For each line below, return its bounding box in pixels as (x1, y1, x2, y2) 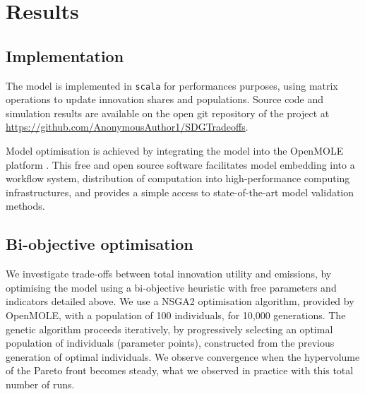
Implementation (6, 44, 124, 66)
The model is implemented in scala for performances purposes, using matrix (6, 78, 338, 92)
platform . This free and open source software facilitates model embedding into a (6, 157, 355, 172)
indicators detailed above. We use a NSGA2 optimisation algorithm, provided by (6, 294, 354, 309)
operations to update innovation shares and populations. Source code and (6, 92, 324, 107)
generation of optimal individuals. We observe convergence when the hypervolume (6, 349, 360, 364)
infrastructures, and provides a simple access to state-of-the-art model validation (6, 184, 354, 199)
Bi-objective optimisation (6, 233, 193, 255)
